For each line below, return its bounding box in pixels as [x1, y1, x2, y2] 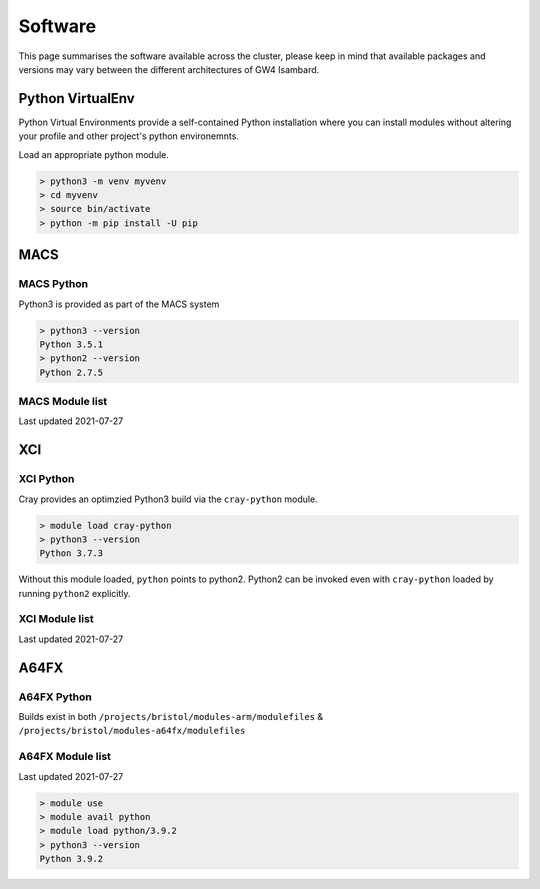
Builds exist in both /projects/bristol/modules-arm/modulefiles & [18, 711, 324, 723]
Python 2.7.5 [39, 366, 104, 378]
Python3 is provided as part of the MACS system [18, 298, 220, 310]
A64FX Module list [18, 750, 112, 764]
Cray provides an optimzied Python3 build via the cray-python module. [18, 493, 319, 505]
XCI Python [18, 472, 75, 486]
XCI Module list [18, 612, 94, 626]
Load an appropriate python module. [18, 148, 170, 160]
